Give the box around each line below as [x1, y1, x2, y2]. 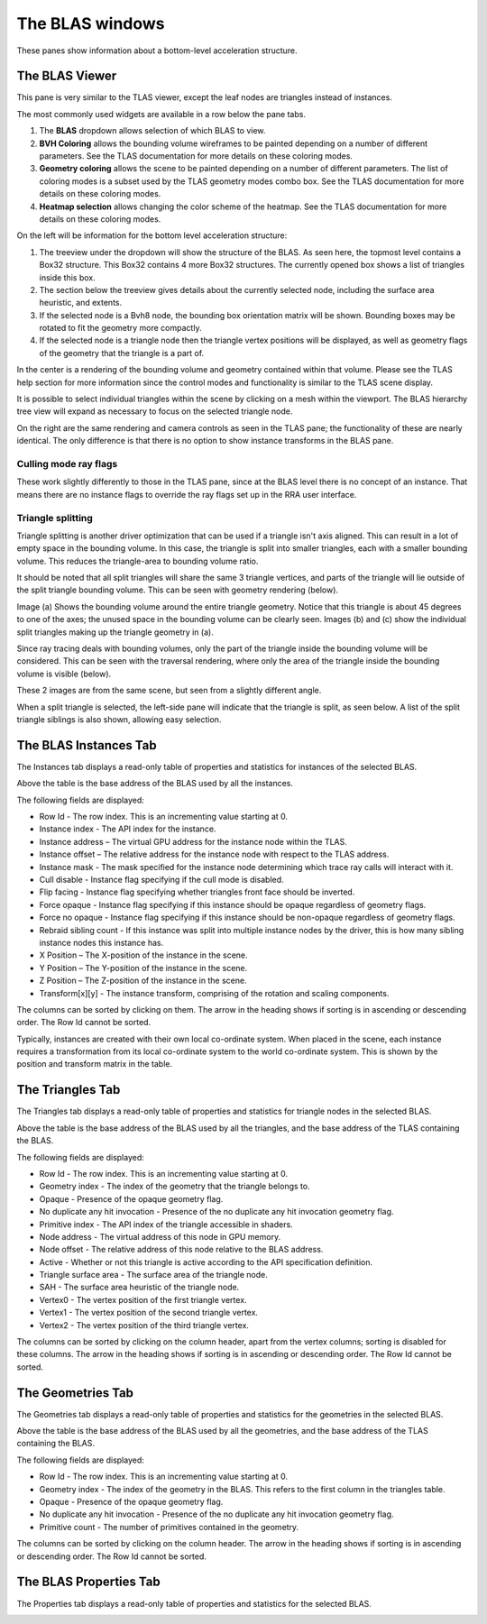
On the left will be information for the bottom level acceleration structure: [16, 230, 288, 241]
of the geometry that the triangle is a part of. [39, 347, 205, 358]
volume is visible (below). [16, 668, 112, 679]
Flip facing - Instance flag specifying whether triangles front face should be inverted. [39, 886, 355, 897]
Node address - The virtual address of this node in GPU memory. [39, 1231, 281, 1242]
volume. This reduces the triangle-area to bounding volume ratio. [16, 555, 259, 566]
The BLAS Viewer [16, 69, 117, 84]
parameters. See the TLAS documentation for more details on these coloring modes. [39, 151, 354, 161]
